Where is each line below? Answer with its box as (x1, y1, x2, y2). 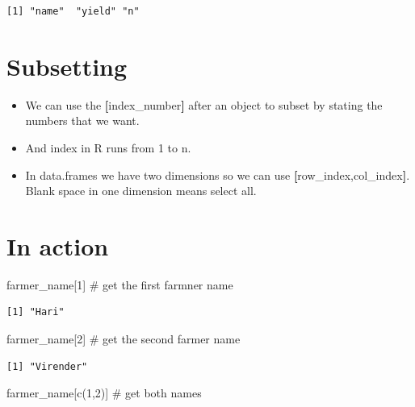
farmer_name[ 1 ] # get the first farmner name (6, 276, 233, 293)
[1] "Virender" (6, 360, 88, 372)
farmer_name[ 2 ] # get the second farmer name (6, 330, 241, 347)
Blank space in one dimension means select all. (25, 182, 257, 199)
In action (6, 229, 109, 262)
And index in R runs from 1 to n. (25, 139, 191, 156)
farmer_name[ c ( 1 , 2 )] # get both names (6, 384, 202, 401)
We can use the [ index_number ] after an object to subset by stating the (25, 96, 383, 113)
